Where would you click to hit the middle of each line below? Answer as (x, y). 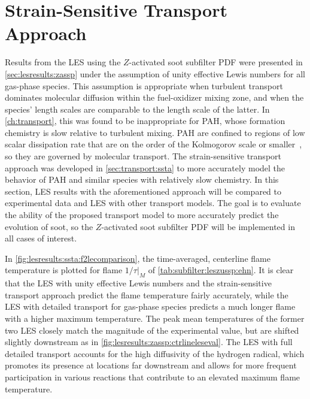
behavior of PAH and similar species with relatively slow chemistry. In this (142, 179)
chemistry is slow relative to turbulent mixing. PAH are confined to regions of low (155, 132)
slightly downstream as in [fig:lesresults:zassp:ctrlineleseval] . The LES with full (149, 342)
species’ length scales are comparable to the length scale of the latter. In (137, 109)
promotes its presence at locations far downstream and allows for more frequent (151, 365)
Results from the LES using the (63, 62)
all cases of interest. (41, 238)
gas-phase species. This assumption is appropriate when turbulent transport (144, 85)
